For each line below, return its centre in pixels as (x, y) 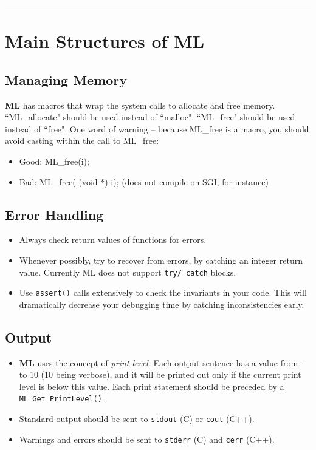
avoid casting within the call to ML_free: (82, 141)
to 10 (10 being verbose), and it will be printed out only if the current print (160, 374)
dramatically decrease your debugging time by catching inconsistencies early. (162, 304)
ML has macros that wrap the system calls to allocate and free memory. (140, 105)
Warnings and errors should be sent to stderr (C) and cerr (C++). (147, 439)
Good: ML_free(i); (54, 161)
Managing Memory (66, 79)
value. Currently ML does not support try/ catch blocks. (128, 272)
